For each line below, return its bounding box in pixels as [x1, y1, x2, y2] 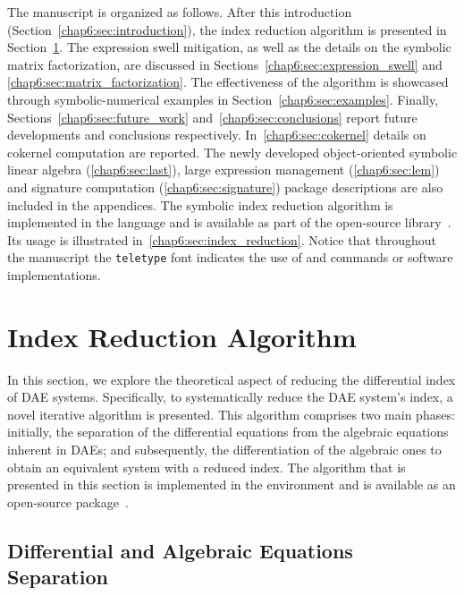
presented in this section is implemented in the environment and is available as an [7, 475, 456, 494]
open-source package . [7, 492, 129, 511]
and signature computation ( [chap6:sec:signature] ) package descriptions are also [7, 177, 443, 196]
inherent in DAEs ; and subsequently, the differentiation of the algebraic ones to [7, 440, 442, 459]
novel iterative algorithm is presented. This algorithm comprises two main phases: [7, 404, 455, 423]
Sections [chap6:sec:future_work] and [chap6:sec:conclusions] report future [7, 107, 418, 126]
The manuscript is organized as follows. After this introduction [7, 3, 352, 21]
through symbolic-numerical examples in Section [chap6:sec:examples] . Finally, [7, 89, 439, 108]
